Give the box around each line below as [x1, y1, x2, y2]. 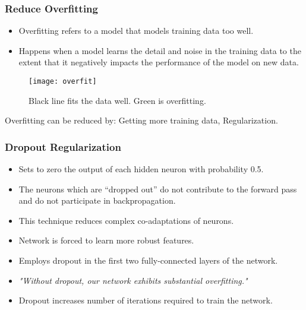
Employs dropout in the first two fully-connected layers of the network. [18, 254, 278, 267]
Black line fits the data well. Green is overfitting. [29, 94, 206, 106]
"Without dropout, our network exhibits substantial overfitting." [18, 274, 248, 286]
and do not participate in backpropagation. [18, 194, 176, 207]
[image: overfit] [29, 77, 97, 86]
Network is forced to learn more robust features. [18, 234, 194, 246]
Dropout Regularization [5, 139, 121, 154]
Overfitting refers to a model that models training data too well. [18, 24, 254, 37]
